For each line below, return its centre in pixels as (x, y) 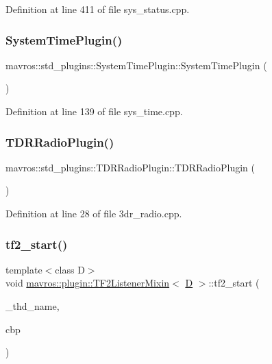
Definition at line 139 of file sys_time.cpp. (94, 111)
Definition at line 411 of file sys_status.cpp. (98, 9)
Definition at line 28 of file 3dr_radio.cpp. (94, 213)
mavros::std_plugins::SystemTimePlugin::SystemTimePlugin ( (136, 65)
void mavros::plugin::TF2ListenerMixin (88, 283)
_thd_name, (33, 306)
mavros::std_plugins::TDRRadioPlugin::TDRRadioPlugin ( (130, 167)
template (24, 269)
